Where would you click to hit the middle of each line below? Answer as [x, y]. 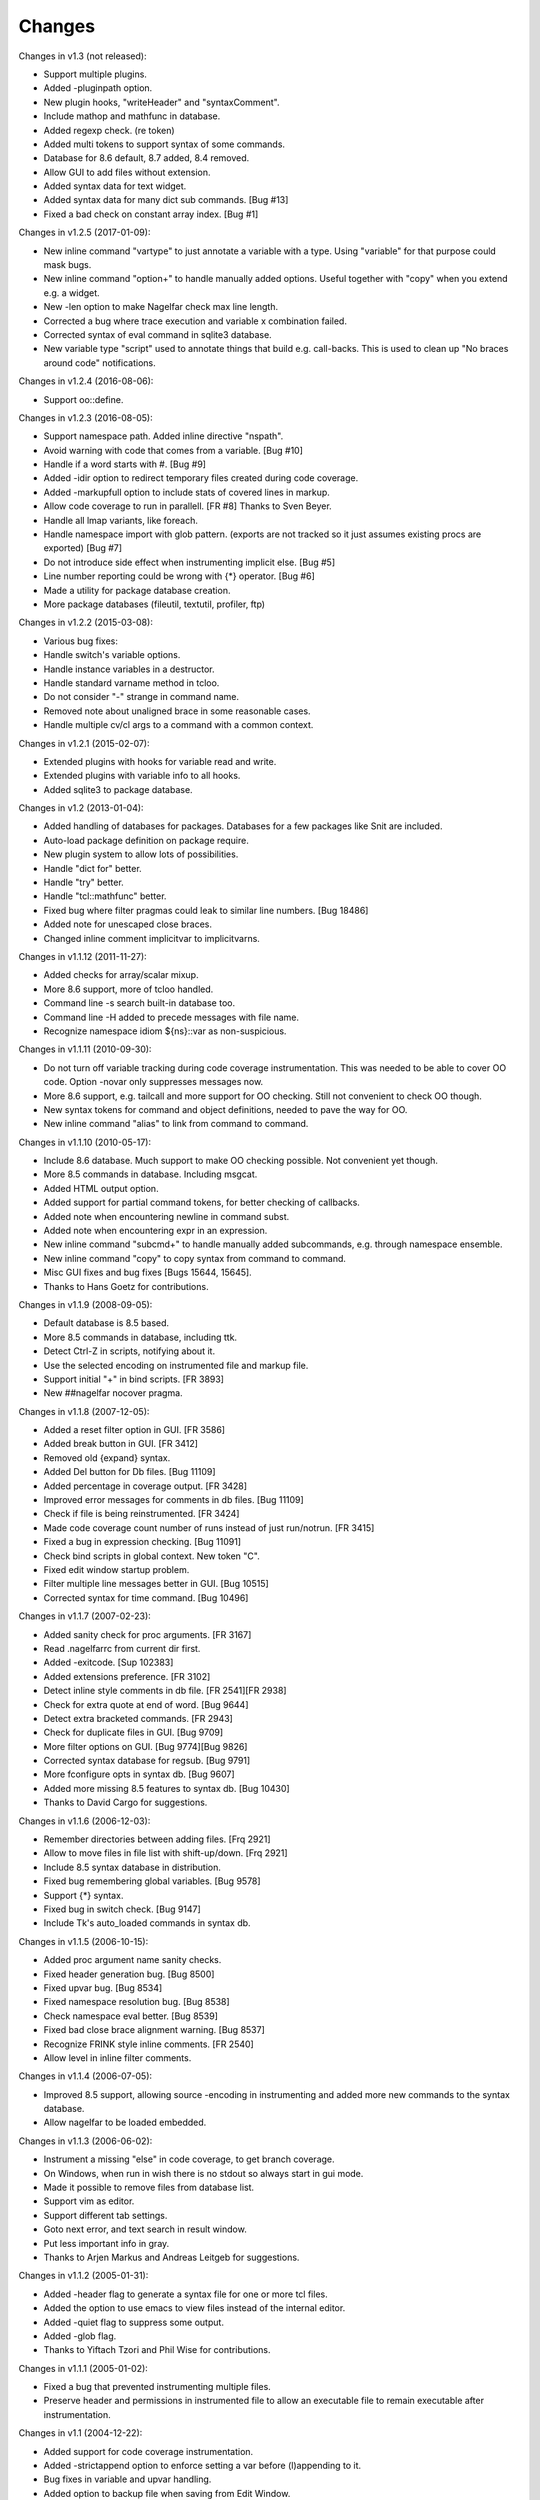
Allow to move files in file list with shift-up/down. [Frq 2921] [166, 1853]
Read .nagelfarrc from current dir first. [122, 1648]
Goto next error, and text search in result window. [145, 2229]
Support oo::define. [83, 399]
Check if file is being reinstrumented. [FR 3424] [141, 1514]
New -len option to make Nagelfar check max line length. [161, 307]
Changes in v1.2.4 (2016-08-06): [86, 381]
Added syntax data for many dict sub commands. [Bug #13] [166, 200]
